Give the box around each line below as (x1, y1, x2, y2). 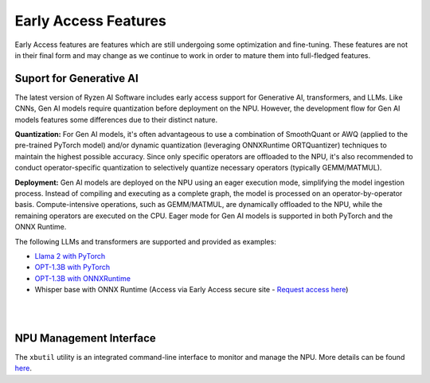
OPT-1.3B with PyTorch (34, 263, 111, 272)
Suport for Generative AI (14, 72, 139, 85)
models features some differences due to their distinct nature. (14, 115, 218, 124)
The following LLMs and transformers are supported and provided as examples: (14, 236, 276, 246)
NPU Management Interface (14, 331, 157, 345)
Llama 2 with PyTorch (34, 251, 106, 260)
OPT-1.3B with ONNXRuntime (34, 273, 131, 283)
